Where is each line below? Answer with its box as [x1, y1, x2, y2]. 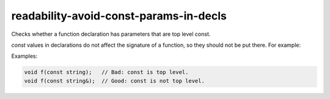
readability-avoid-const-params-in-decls [11, 9, 227, 22]
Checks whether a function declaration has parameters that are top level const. [11, 30, 211, 38]
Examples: [11, 52, 38, 60]
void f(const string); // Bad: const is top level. [24, 69, 189, 76]
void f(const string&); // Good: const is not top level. [24, 77, 205, 84]
